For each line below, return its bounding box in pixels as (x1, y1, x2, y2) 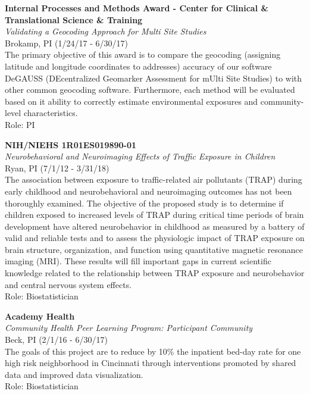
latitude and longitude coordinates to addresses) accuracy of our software (5, 60, 272, 72)
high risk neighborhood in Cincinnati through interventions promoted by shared (5, 357, 296, 369)
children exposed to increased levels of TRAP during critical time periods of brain (5, 208, 304, 221)
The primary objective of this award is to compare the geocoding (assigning (5, 48, 281, 61)
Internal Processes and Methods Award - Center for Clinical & (5, 2, 268, 14)
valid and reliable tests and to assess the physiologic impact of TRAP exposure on (5, 232, 305, 244)
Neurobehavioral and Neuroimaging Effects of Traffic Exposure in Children (5, 150, 275, 162)
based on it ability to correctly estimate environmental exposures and (5, 95, 258, 107)
